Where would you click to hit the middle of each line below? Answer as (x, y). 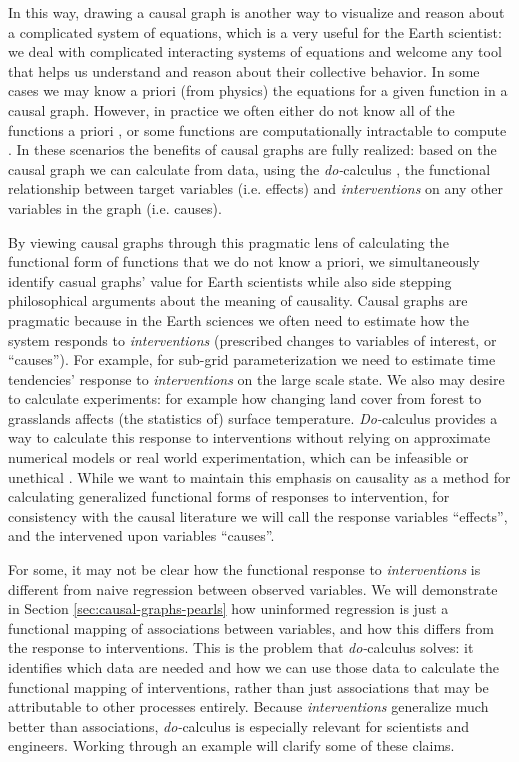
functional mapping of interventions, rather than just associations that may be (248, 686)
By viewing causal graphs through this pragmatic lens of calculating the (228, 241)
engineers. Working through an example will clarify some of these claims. (231, 745)
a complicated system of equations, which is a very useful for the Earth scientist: (255, 31)
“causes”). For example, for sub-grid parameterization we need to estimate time (252, 359)
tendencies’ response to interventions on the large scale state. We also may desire (256, 378)
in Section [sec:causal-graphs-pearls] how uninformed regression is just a (228, 608)
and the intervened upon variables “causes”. (141, 535)
